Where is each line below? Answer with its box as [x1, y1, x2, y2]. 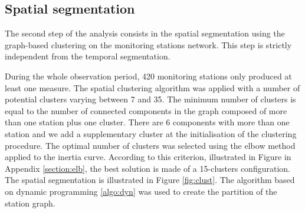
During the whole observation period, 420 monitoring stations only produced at [5, 69, 292, 82]
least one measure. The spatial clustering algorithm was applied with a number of [5, 81, 300, 94]
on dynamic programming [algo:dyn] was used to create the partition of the [5, 185, 277, 197]
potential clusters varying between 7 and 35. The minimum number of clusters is [5, 93, 296, 105]
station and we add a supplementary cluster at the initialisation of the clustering [5, 127, 297, 139]
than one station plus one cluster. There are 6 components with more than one [5, 116, 290, 128]
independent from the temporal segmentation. [5, 50, 170, 62]
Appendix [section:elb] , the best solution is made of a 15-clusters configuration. [5, 162, 290, 174]
